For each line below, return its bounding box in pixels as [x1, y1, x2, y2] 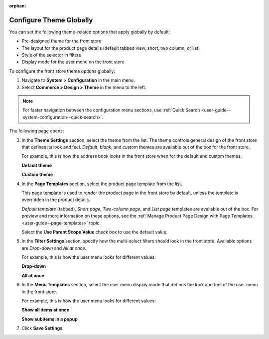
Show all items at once [21, 307, 70, 313]
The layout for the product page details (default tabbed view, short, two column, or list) [21, 45, 200, 51]
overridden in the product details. [21, 197, 91, 203]
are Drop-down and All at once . [21, 245, 87, 251]
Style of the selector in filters [21, 52, 81, 58]
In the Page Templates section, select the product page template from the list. [21, 181, 182, 187]
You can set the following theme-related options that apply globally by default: [9, 29, 170, 35]
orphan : [9, 3, 26, 8]
